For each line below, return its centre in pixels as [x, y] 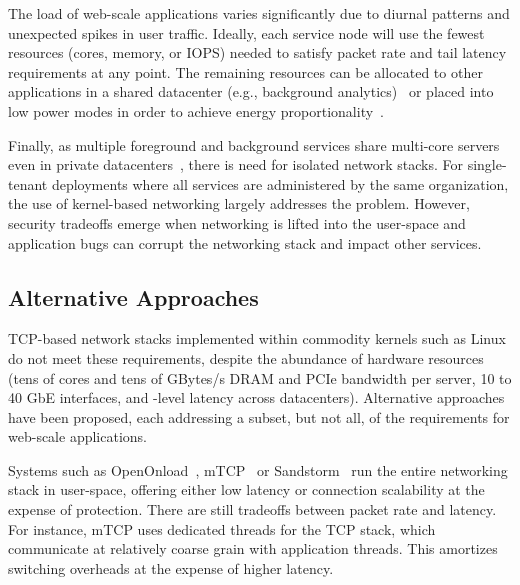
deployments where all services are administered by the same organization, [280, 183]
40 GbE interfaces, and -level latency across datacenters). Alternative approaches [256, 397]
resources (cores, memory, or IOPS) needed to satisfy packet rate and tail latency [257, 52]
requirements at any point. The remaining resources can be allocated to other [245, 71]
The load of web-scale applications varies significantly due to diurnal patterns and [259, 13]
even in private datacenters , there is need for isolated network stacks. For [236, 164]
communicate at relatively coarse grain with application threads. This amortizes [253, 548]
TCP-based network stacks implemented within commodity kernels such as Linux [257, 338]
